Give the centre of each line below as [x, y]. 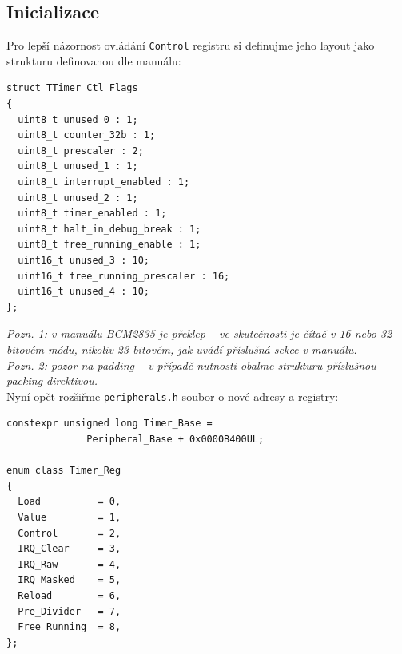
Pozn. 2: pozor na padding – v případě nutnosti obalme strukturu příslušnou [191, 365]
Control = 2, [70, 533]
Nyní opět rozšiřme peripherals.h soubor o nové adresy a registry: [173, 396]
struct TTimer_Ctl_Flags [72, 88]
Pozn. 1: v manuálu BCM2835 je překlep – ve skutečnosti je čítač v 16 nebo [191, 333]
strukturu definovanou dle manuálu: [94, 60]
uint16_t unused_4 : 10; [84, 292]
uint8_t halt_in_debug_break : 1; [109, 229]
